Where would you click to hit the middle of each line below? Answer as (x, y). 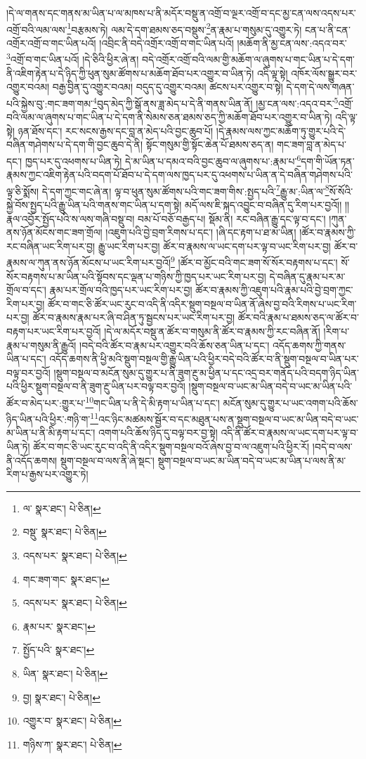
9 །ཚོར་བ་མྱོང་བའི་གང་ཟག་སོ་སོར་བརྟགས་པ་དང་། (254, 261)
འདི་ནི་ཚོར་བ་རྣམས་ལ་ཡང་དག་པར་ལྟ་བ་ (289, 433)
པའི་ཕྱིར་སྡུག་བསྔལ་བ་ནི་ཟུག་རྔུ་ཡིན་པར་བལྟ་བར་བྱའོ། (96, 386)
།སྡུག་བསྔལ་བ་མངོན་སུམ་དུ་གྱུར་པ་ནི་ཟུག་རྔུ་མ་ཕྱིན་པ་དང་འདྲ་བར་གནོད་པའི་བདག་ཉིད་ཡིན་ (207, 372)
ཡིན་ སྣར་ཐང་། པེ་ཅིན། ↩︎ (65, 673)
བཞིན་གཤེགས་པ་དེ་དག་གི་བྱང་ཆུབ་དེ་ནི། (75, 144)
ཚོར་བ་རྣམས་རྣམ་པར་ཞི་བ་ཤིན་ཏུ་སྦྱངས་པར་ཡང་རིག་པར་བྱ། (134, 317)
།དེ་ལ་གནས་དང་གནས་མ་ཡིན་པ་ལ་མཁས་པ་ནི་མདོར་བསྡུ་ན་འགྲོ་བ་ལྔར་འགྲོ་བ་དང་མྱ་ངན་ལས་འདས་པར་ (181, 13)
